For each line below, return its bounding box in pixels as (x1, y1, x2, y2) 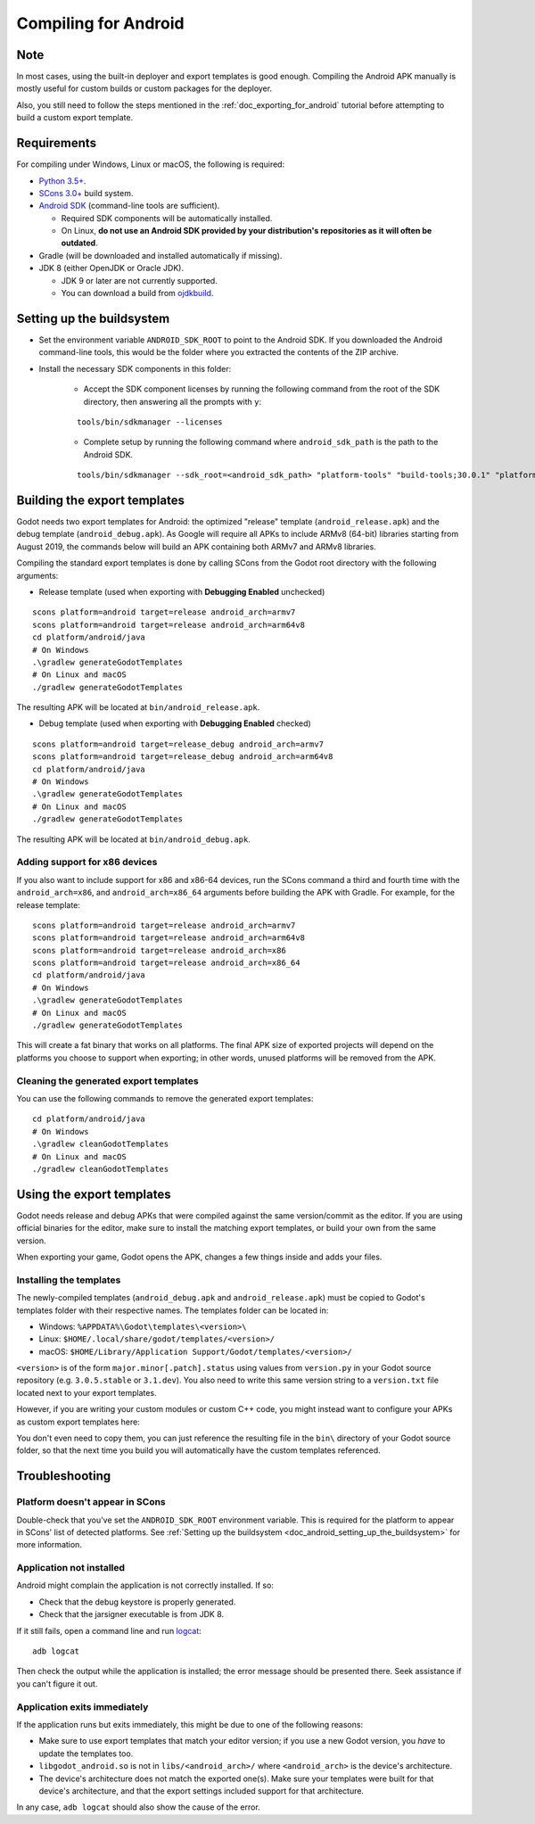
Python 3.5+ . (38, 175, 86, 186)
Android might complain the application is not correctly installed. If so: (16, 1580, 274, 1591)
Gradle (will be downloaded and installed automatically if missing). (38, 250, 283, 260)
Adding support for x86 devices (16, 856, 158, 869)
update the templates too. (38, 1748, 134, 1759)
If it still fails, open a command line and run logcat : (16, 1625, 202, 1636)
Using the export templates (16, 1186, 171, 1201)
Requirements (16, 136, 97, 151)
